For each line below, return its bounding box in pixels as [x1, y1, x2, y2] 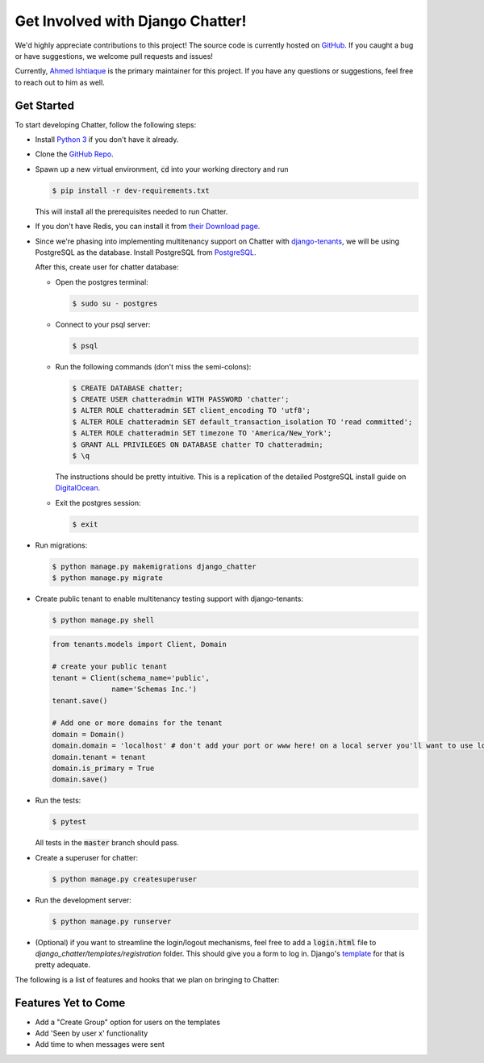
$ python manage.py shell [52, 615, 155, 625]
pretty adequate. [35, 960, 90, 969]
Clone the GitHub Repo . [35, 149, 114, 159]
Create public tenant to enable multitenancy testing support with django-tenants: [35, 594, 304, 604]
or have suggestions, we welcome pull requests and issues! [15, 51, 214, 60]
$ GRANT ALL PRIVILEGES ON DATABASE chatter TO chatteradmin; [72, 440, 323, 449]
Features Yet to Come [15, 996, 126, 1010]
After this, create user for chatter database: [35, 262, 179, 272]
